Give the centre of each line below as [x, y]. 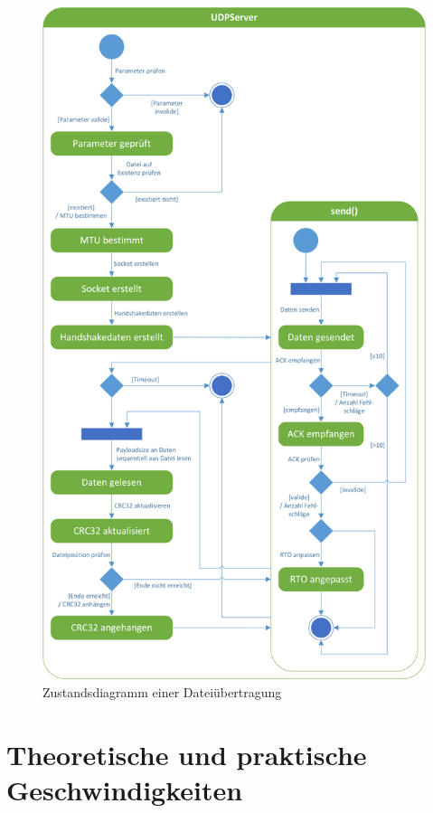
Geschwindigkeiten [125, 789]
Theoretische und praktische [187, 754]
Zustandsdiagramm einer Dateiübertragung [162, 692]
